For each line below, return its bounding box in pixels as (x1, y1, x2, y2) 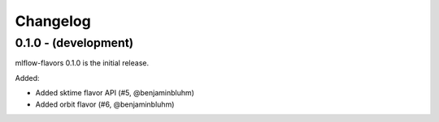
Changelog (15, 12, 91, 30)
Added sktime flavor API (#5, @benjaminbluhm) (35, 88, 195, 98)
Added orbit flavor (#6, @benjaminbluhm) (35, 99, 175, 109)
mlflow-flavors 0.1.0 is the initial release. (15, 58, 150, 68)
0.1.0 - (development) (15, 36, 134, 50)
